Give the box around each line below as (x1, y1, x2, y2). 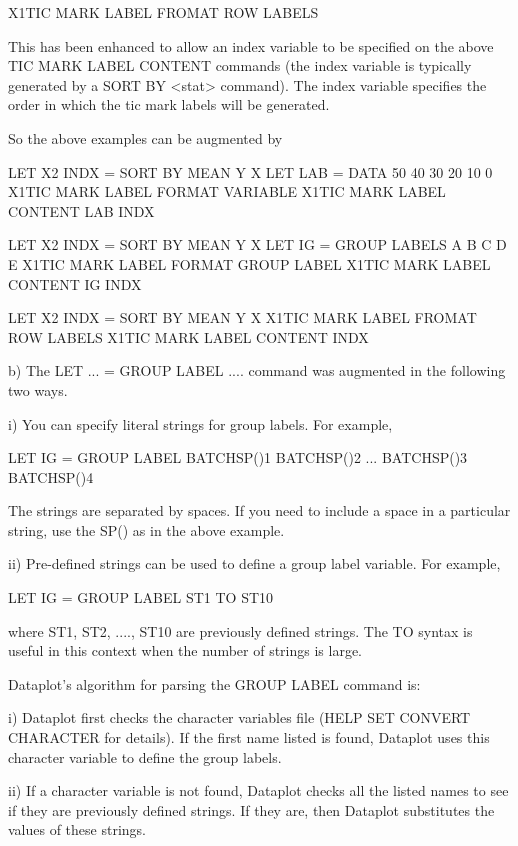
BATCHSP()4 (8, 466, 94, 487)
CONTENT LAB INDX (8, 200, 155, 221)
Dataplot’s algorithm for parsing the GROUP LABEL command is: (8, 673, 421, 694)
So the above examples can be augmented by (8, 127, 283, 148)
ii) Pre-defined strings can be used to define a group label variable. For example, (8, 553, 501, 574)
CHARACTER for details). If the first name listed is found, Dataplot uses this (8, 727, 490, 748)
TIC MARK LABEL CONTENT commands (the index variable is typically (8, 55, 472, 76)
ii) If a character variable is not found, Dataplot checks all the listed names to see (8, 780, 509, 801)
